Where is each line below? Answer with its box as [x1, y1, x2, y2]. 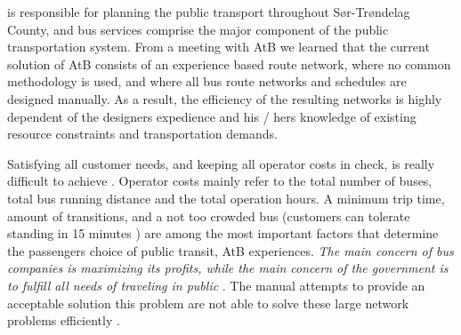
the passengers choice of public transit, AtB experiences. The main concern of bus [7, 241, 454, 259]
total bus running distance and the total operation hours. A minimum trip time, [7, 188, 445, 207]
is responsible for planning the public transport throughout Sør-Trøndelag [7, 3, 410, 20]
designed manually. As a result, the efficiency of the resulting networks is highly [7, 89, 442, 108]
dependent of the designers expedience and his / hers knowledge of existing [7, 107, 417, 125]
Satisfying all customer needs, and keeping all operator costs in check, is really [7, 154, 435, 172]
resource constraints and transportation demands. [7, 124, 278, 143]
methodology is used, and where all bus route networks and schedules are [7, 72, 407, 91]
